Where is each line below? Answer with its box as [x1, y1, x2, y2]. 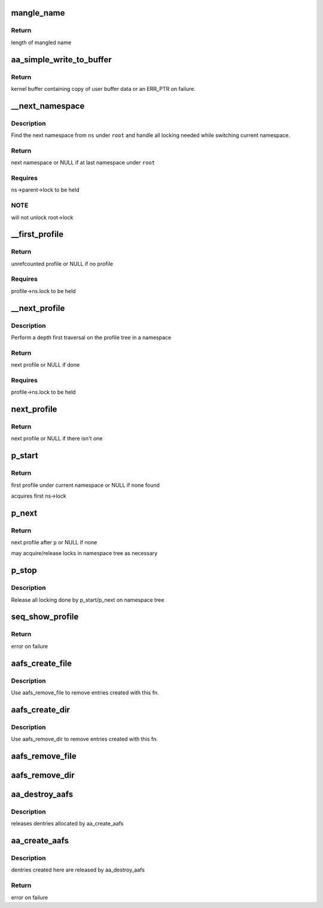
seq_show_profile [11, 612, 79, 622]
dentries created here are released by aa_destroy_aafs [11, 866, 145, 873]
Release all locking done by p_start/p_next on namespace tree [11, 596, 164, 604]
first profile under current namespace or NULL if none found [11, 482, 160, 489]
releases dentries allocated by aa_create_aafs [11, 820, 124, 827]
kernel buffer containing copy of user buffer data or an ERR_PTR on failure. [11, 85, 196, 92]
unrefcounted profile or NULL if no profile [11, 260, 114, 267]
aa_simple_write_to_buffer [11, 54, 112, 65]
